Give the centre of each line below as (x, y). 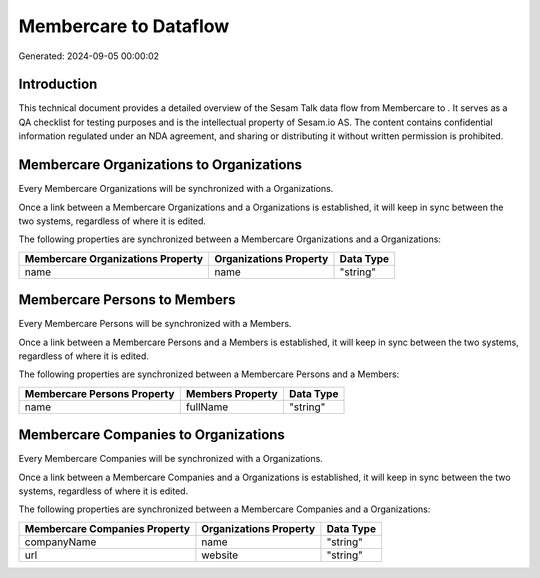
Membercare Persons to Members (127, 300)
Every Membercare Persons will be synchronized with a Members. (155, 324)
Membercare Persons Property (99, 393)
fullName (207, 407)
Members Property (232, 393)
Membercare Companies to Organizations (151, 435)
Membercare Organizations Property (114, 258)
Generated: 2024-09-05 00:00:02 (89, 56)
